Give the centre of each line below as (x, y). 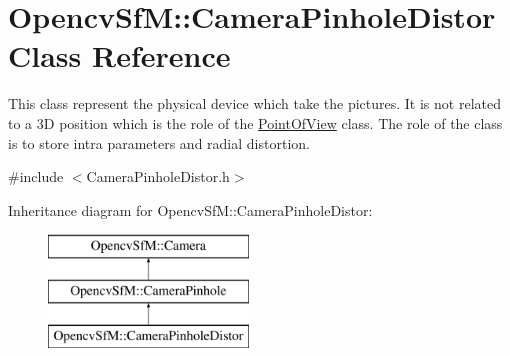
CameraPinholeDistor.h (158, 176)
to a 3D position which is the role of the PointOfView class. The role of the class (255, 122)
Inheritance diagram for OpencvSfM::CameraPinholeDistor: (190, 209)
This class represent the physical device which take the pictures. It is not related (254, 103)
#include (36, 176)
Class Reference (119, 55)
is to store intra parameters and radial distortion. (159, 142)
